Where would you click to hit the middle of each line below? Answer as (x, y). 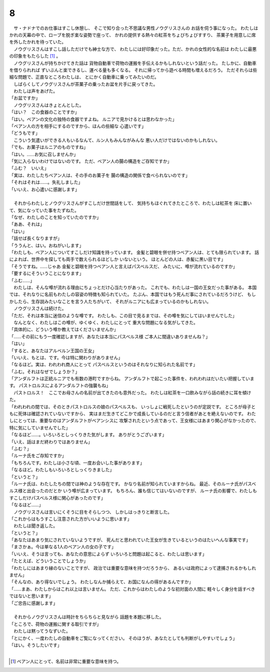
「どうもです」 (24, 133)
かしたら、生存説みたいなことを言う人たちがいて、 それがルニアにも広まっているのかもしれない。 (110, 301)
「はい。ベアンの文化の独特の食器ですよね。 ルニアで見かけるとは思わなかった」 (93, 119)
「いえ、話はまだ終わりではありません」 (51, 441)
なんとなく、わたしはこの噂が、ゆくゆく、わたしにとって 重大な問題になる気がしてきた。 (106, 322)
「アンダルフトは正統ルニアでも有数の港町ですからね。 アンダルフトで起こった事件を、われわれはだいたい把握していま (132, 379)
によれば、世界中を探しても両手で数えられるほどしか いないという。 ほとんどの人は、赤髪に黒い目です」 (117, 259)
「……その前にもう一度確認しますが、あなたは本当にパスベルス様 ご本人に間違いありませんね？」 (110, 336)
